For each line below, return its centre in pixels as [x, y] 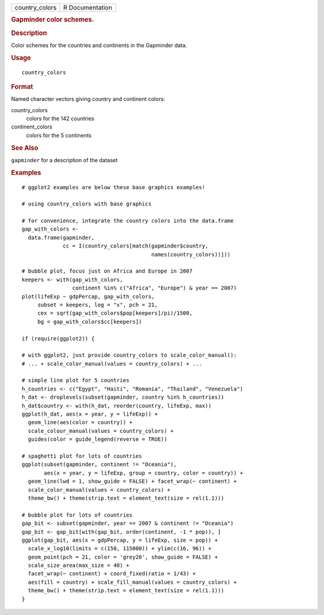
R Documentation [88, 8]
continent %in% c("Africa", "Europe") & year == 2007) [154, 288]
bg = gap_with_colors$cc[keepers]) [90, 322]
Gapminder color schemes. [52, 20]
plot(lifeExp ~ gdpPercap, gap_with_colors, [88, 296]
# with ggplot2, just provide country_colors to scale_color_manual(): [129, 355]
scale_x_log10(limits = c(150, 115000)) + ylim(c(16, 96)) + [120, 549]
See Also [25, 148]
